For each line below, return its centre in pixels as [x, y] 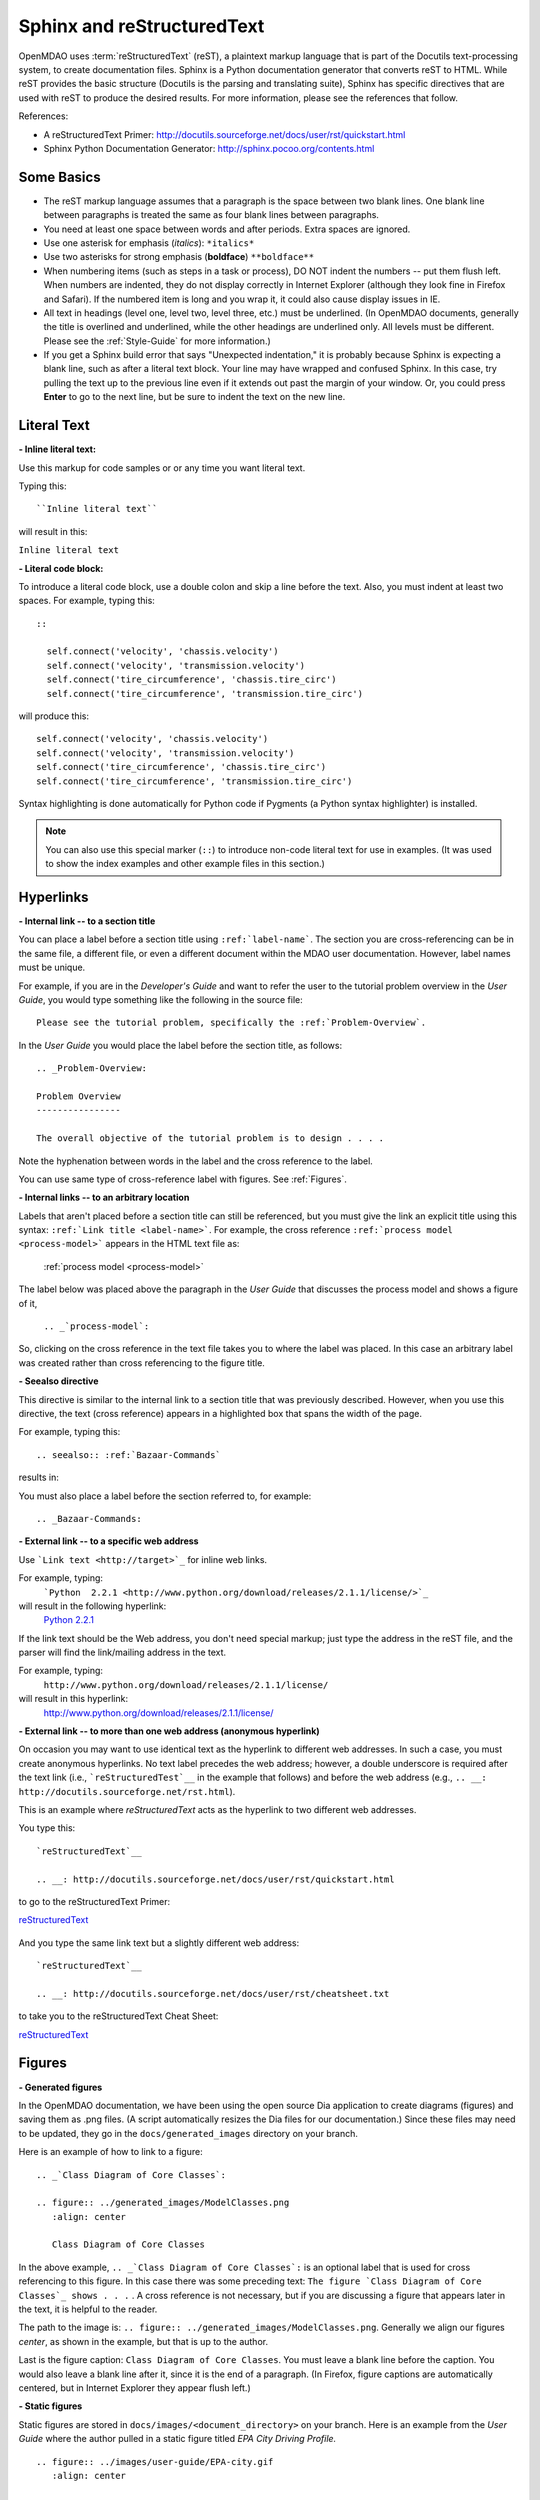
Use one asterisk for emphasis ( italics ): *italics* [149, 242]
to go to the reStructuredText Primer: [94, 1901]
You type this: [47, 1828]
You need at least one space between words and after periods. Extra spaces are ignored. [227, 229]
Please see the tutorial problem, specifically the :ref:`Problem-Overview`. [231, 1023]
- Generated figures [60, 2087]
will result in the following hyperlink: [92, 1606]
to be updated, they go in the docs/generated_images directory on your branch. [188, 2133]
